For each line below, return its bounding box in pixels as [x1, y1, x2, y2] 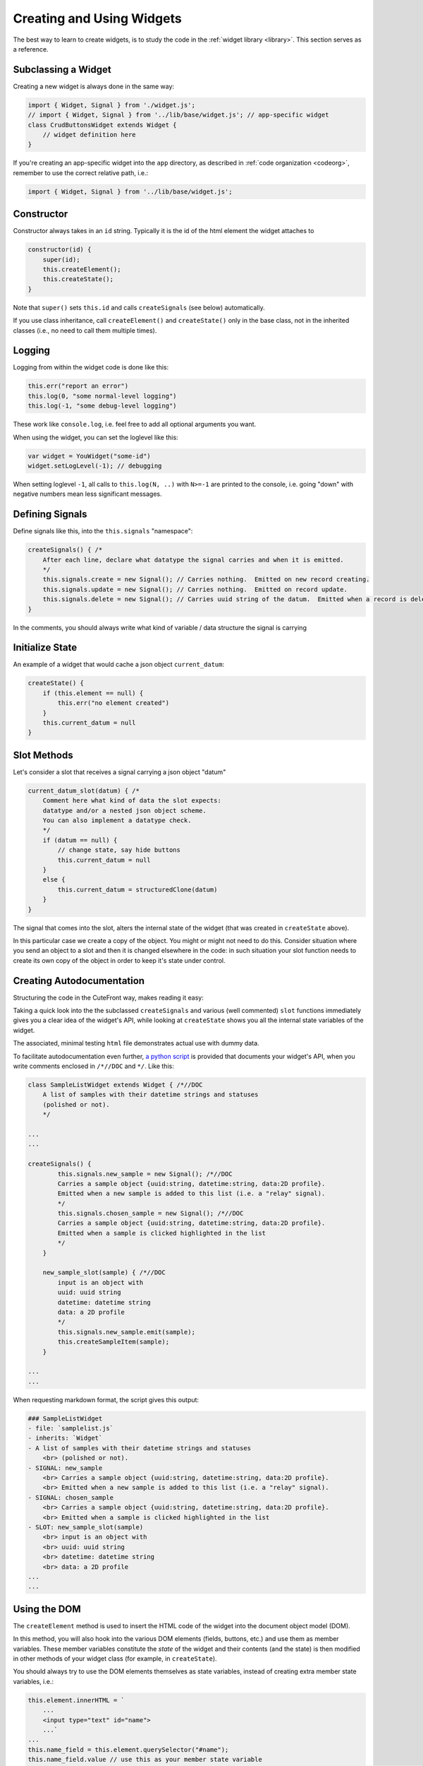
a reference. [13, 45, 49, 53]
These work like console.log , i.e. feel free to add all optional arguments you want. [13, 420, 257, 429]
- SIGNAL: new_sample [27, 1464, 103, 1472]
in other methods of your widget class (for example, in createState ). [13, 1654, 218, 1663]
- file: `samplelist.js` [27, 1424, 114, 1433]
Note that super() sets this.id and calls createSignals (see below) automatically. [13, 303, 265, 312]
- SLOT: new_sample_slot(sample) [27, 1523, 144, 1531]
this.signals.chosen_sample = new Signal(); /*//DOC [57, 1209, 244, 1218]
